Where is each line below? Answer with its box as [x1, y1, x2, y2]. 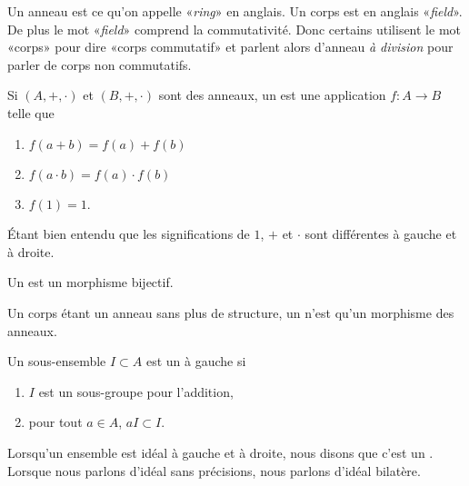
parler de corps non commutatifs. [7, 55, 192, 74]
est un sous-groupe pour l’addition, [38, 382, 234, 401]
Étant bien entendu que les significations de [7, 224, 250, 243]
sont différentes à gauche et [304, 224, 457, 243]
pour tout [28, 412, 83, 431]
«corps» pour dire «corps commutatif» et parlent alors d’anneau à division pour [7, 37, 454, 56]
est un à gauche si [145, 352, 246, 371]
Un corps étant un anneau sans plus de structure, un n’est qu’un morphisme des [7, 303, 454, 322]
